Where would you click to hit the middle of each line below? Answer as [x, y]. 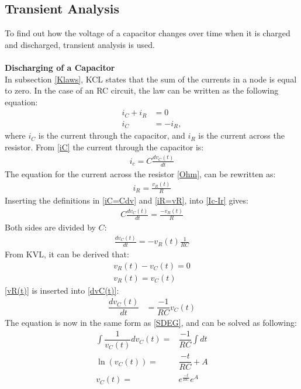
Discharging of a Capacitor [60, 67]
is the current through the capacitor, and [112, 135]
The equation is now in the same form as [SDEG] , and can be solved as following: [151, 323]
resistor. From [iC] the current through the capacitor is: [104, 147]
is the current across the [241, 135]
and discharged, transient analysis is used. [80, 44]
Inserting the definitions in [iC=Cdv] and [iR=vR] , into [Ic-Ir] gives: [127, 200]
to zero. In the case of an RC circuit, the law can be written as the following [142, 90]
